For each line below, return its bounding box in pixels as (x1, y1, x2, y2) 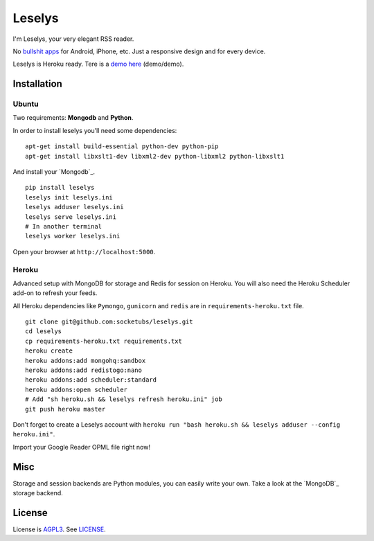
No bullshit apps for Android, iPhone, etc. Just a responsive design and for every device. (12, 47, 266, 55)
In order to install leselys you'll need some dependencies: (12, 126, 177, 134)
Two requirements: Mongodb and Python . (12, 114, 134, 122)
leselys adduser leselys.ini (25, 203, 124, 211)
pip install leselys (25, 184, 95, 192)
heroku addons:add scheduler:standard (25, 376, 157, 384)
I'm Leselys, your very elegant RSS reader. (12, 35, 134, 43)
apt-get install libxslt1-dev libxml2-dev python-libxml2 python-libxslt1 (25, 152, 285, 160)
